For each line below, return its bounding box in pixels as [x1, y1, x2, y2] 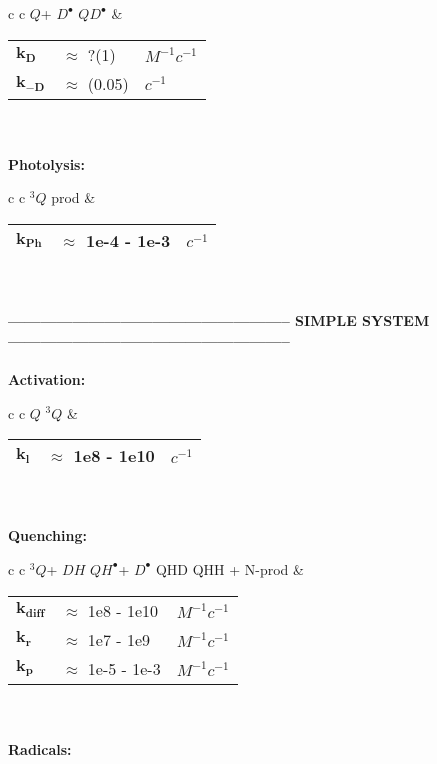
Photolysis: [8, 153, 85, 174]
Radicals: [8, 738, 72, 759]
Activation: [8, 368, 86, 389]
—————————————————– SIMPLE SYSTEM [8, 310, 430, 331]
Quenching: [8, 525, 87, 546]
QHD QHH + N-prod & [155, 558, 304, 579]
